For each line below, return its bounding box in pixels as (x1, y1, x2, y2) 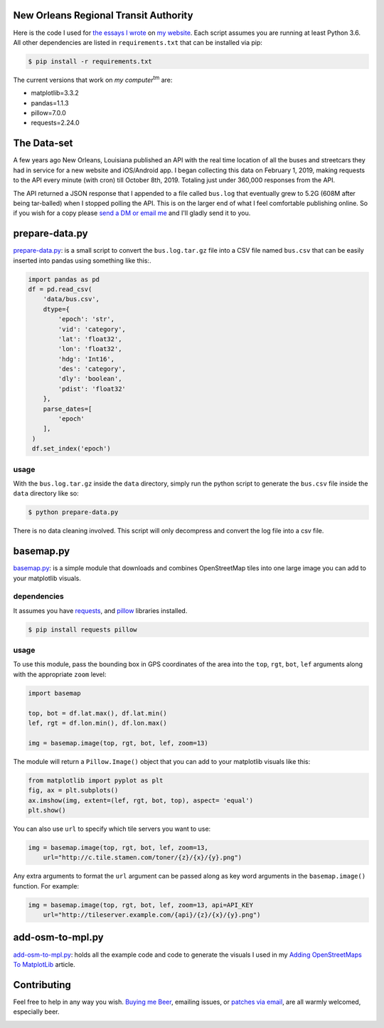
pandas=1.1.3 (31, 98, 69, 107)
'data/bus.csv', (43, 295, 100, 303)
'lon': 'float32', (58, 345, 122, 353)
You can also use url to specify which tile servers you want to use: (13, 824, 211, 833)
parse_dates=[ (43, 404, 92, 413)
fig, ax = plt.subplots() (28, 787, 119, 794)
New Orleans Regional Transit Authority (13, 9, 193, 21)
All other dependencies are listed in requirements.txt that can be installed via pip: (13, 38, 263, 46)
